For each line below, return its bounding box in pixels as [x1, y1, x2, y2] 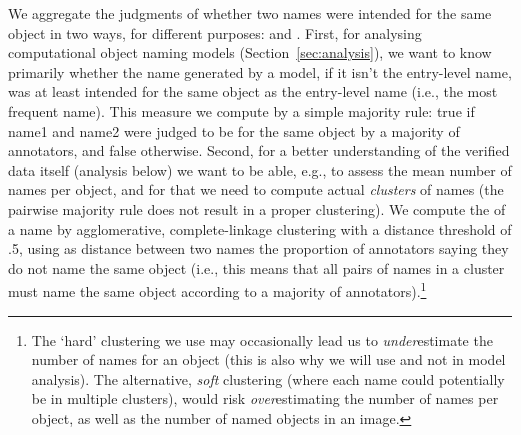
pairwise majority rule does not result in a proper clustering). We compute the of [8, 198, 506, 219]
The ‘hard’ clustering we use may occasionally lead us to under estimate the [31, 329, 493, 350]
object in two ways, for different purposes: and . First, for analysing [8, 22, 422, 43]
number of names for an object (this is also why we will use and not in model [31, 349, 506, 370]
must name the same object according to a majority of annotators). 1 [8, 278, 427, 301]
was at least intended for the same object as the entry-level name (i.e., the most [8, 81, 498, 102]
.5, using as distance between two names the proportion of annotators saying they [8, 238, 509, 259]
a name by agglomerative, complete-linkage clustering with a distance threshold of [8, 218, 512, 239]
